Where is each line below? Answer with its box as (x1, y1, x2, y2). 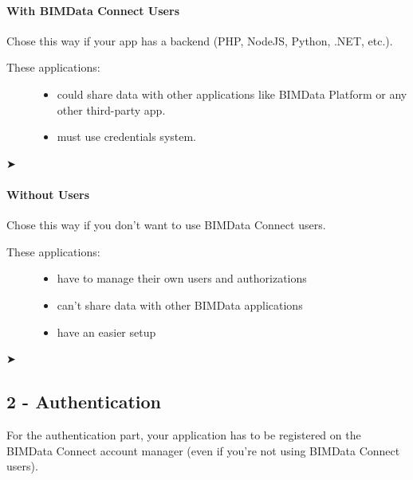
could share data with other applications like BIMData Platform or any (57, 85, 407, 102)
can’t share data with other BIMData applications (57, 296, 303, 313)
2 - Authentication (6, 389, 161, 414)
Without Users (6, 185, 90, 202)
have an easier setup (57, 323, 156, 340)
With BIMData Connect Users (6, 2, 179, 18)
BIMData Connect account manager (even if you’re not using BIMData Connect (6, 442, 400, 459)
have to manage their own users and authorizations (57, 270, 307, 287)
